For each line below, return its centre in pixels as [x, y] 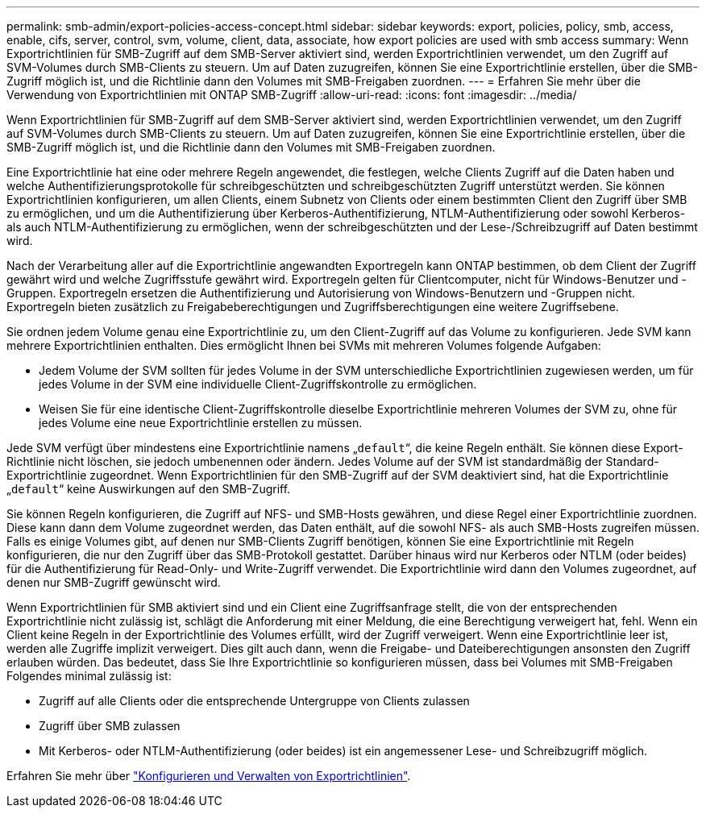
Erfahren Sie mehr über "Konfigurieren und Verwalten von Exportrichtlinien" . [209, 776]
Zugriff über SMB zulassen [110, 726]
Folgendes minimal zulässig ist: [89, 676]
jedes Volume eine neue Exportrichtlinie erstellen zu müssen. [201, 423]
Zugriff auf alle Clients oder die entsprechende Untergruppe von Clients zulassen [254, 701]
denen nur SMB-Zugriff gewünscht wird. [114, 582]
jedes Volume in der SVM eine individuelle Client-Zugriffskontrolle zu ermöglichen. [258, 384]
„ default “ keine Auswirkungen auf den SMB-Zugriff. [149, 489]
